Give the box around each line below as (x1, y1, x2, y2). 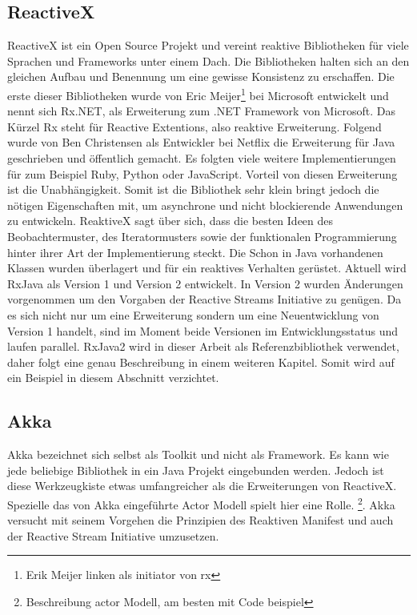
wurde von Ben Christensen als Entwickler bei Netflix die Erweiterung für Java (7, 134, 395, 151)
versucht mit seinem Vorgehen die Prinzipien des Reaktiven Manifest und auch (7, 512, 394, 529)
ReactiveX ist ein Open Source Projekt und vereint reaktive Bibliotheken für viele (7, 37, 409, 54)
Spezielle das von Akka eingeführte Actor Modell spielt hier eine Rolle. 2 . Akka (7, 493, 395, 512)
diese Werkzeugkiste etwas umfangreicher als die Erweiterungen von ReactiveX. (7, 477, 397, 494)
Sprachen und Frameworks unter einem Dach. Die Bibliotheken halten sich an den (7, 52, 410, 69)
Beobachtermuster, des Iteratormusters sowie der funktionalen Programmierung (7, 227, 397, 244)
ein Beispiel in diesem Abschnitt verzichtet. (7, 369, 219, 386)
